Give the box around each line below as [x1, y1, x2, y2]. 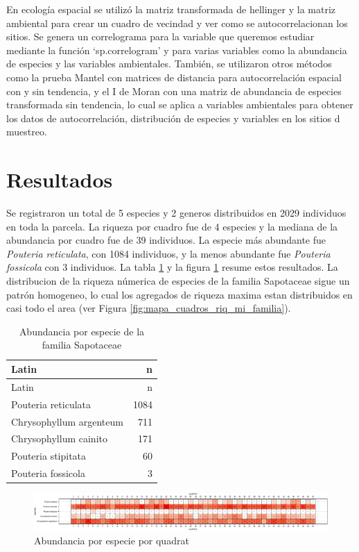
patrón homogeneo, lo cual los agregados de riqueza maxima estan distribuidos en [6, 287, 353, 301]
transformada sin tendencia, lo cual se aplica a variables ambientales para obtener [6, 97, 353, 112]
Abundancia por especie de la [19, 324, 145, 338]
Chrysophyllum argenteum [11, 414, 123, 428]
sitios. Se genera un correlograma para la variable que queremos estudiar [6, 29, 315, 44]
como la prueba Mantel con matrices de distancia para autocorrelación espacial [6, 69, 342, 84]
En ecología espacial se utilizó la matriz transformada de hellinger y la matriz [6, 2, 336, 16]
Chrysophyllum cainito [11, 431, 107, 446]
